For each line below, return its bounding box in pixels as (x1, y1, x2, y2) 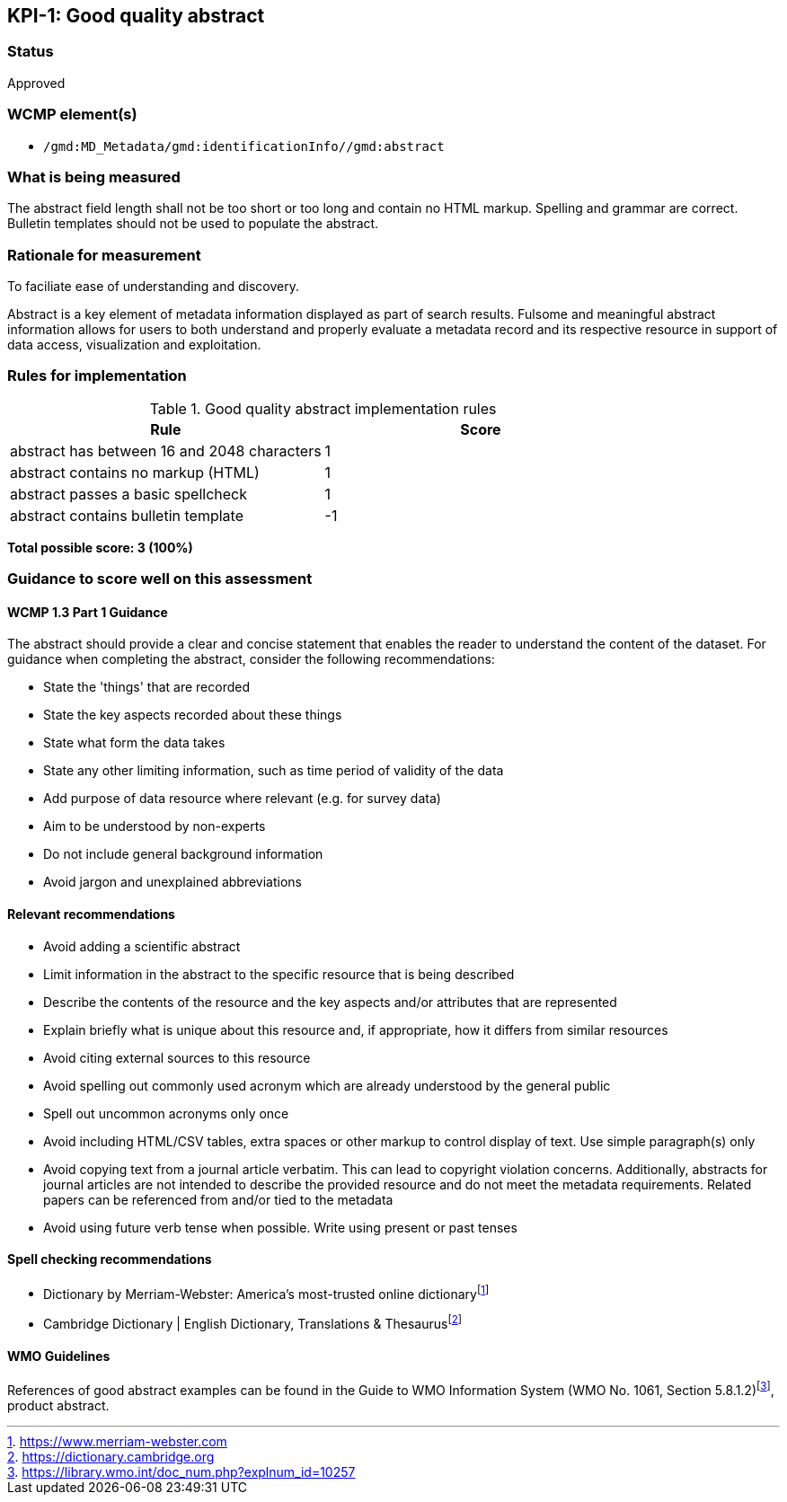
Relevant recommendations (7, 906, 175, 922)
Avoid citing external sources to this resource (43, 1049, 311, 1065)
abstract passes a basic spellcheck (10, 484, 247, 503)
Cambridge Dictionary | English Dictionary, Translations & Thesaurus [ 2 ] (43, 1313, 463, 1332)
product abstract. (7, 1398, 110, 1414)
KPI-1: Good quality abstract (7, 4, 265, 27)
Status (7, 42, 54, 61)
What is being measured (7, 167, 181, 186)
